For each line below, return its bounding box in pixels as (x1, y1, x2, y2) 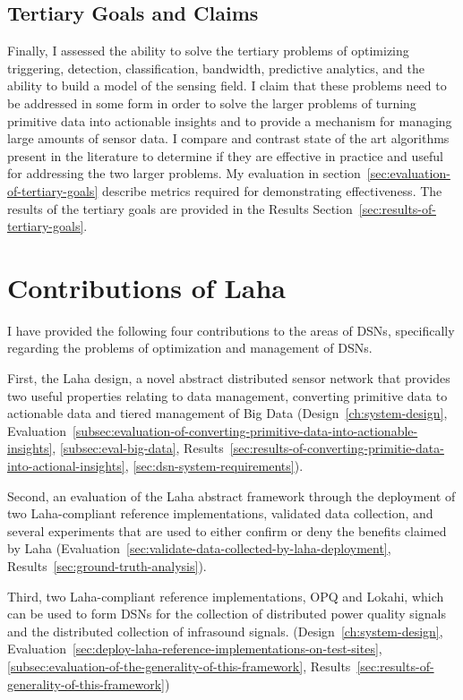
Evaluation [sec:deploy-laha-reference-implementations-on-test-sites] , (7, 639, 382, 658)
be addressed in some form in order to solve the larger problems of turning (7, 93, 416, 112)
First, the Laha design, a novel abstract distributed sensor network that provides (7, 369, 450, 388)
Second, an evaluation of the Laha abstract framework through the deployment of (7, 486, 456, 505)
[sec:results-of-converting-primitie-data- (229, 439, 444, 457)
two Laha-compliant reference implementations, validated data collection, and (7, 504, 433, 523)
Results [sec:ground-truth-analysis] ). (7, 556, 207, 575)
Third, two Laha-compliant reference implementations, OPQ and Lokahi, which (7, 586, 444, 605)
